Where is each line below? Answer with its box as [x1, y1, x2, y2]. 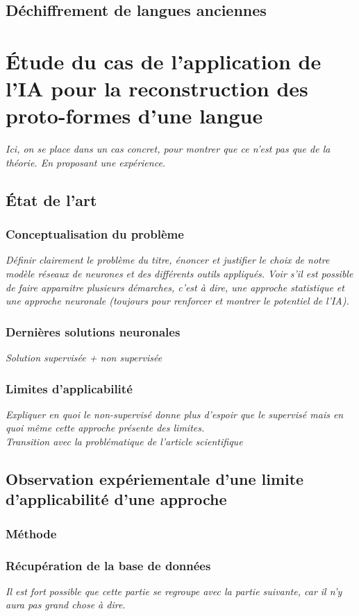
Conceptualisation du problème [6, 225, 184, 243]
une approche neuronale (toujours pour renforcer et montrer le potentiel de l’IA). [6, 293, 349, 308]
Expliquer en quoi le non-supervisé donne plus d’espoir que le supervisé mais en [6, 407, 344, 421]
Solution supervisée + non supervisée [6, 350, 162, 365]
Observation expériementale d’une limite [6, 468, 304, 490]
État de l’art [6, 189, 97, 210]
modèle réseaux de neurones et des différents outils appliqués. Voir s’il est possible [6, 266, 353, 281]
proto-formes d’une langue [6, 101, 263, 130]
